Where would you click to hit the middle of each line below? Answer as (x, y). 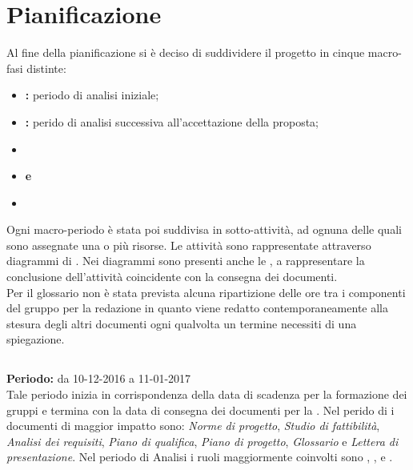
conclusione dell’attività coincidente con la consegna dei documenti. (172, 277)
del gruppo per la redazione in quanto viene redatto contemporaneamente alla (197, 308)
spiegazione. (36, 339)
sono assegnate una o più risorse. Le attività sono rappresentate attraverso (189, 245)
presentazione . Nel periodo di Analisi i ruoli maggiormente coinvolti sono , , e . (200, 457)
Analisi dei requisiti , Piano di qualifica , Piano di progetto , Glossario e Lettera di (202, 441)
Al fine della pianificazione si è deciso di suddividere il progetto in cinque (186, 52)
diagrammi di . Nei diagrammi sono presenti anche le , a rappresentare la (186, 261)
